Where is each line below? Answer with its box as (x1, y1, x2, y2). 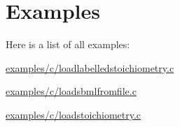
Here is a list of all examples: (6, 37, 130, 52)
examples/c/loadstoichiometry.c (6, 107, 141, 121)
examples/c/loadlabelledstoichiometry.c (6, 60, 174, 75)
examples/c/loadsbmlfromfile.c (6, 84, 137, 98)
